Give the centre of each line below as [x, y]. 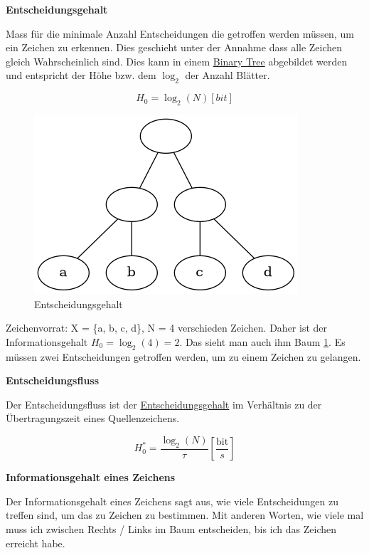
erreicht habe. [36, 543]
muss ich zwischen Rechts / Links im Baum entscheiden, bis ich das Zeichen [171, 528]
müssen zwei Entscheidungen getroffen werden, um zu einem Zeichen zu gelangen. [183, 356]
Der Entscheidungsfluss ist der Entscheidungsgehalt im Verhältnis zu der [164, 404]
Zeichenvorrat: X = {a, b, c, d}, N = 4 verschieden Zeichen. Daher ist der [167, 328]
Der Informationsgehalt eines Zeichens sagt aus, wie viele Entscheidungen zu [172, 501]
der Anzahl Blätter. [228, 75]
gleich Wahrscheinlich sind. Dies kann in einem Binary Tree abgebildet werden [177, 61]
